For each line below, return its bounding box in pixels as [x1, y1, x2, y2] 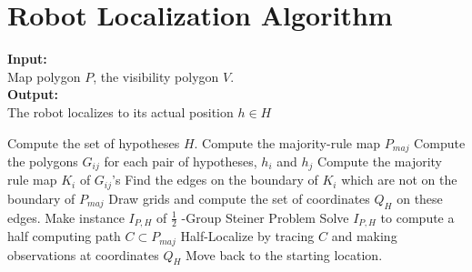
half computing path [7, 227, 121, 246]
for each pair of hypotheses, [104, 151, 257, 170]
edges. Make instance [7, 207, 125, 227]
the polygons [7, 151, 78, 170]
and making [331, 227, 397, 246]
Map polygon [7, 66, 81, 86]
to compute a [380, 207, 455, 227]
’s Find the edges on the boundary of [112, 170, 318, 189]
